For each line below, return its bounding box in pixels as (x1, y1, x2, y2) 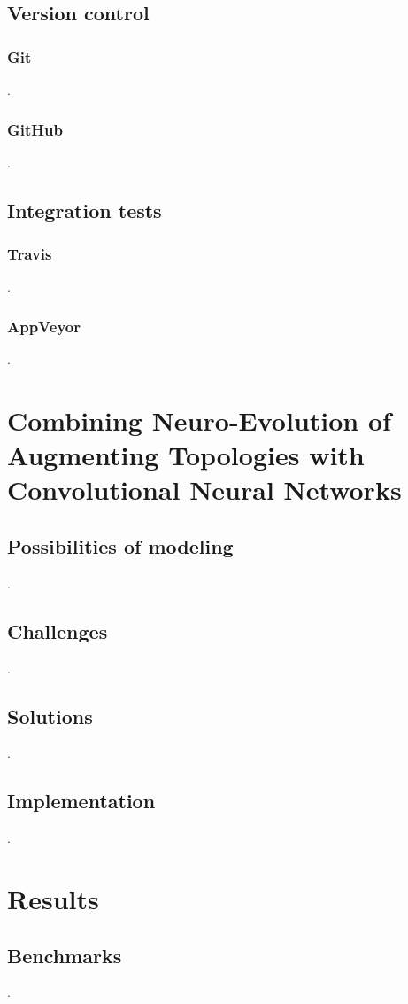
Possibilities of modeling (7, 532, 234, 559)
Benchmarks (7, 941, 122, 969)
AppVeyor (7, 315, 81, 337)
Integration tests (7, 196, 162, 223)
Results (7, 880, 99, 916)
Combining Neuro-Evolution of (7, 402, 391, 438)
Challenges (7, 617, 108, 644)
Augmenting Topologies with (7, 437, 365, 473)
